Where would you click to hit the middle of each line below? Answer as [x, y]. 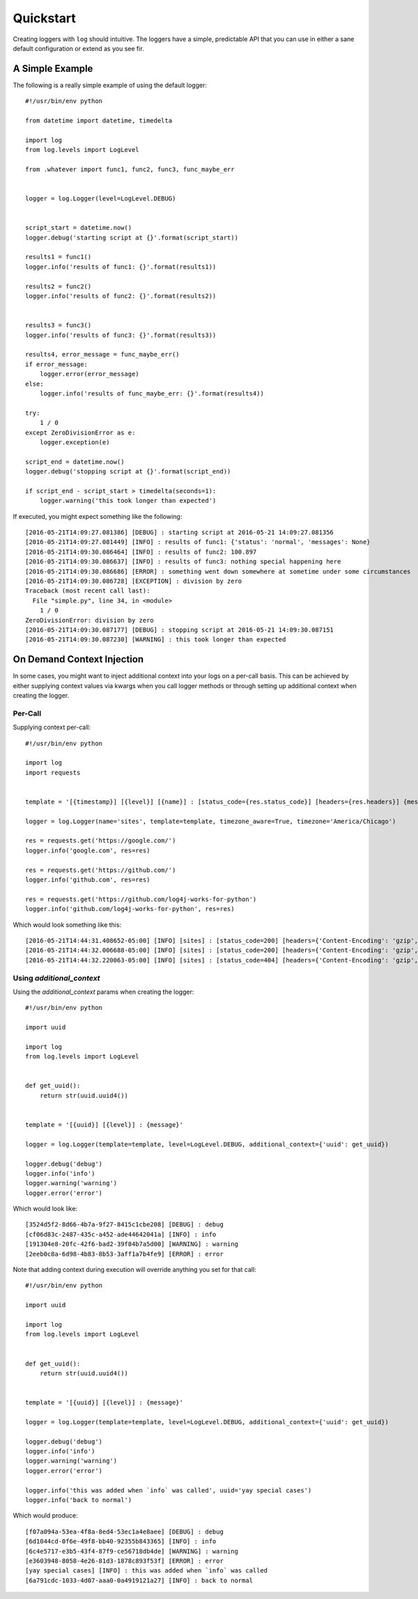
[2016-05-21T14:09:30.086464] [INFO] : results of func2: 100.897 [141, 552]
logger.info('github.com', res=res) [88, 880]
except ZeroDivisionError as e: [80, 432]
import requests [53, 772]
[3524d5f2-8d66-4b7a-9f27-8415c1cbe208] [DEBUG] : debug [125, 1225]
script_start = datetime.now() [79, 228]
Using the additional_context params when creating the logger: [103, 992]
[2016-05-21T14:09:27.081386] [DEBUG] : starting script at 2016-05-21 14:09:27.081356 [180, 532]
